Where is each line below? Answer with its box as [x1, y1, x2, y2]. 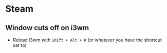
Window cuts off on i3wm [5, 23, 89, 32]
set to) [12, 42, 27, 48]
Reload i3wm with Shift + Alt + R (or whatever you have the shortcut [12, 37, 162, 43]
